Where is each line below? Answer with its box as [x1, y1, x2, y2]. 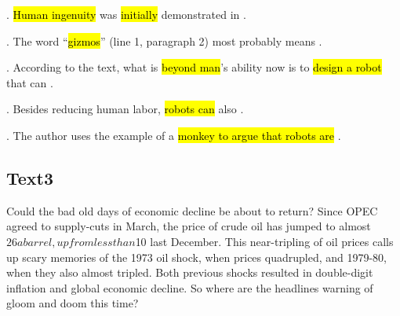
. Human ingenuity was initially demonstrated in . [6, 6, 246, 22]
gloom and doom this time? [6, 295, 139, 311]
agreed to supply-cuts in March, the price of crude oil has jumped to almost [6, 218, 371, 234]
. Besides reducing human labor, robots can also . [6, 101, 244, 117]
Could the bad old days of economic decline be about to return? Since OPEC [6, 202, 378, 219]
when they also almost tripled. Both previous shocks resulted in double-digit [6, 264, 373, 281]
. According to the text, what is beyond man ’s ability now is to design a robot [6, 59, 382, 75]
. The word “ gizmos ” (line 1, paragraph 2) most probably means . [6, 32, 322, 49]
